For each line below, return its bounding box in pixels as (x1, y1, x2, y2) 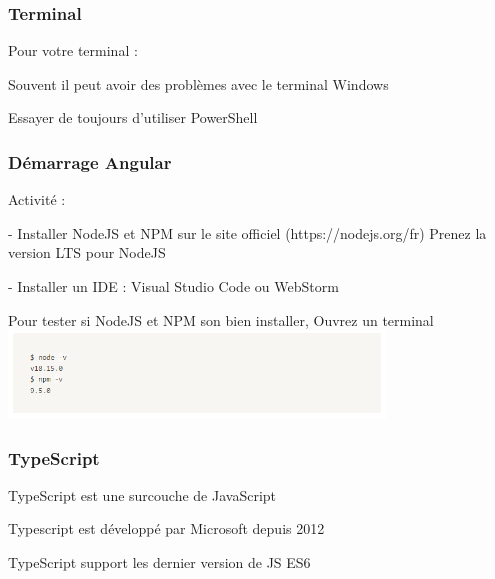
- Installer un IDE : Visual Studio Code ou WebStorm (8, 276, 339, 296)
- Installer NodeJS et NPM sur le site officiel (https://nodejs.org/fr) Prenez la (8, 222, 487, 243)
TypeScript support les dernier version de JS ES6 (8, 551, 311, 572)
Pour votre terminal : (8, 40, 138, 61)
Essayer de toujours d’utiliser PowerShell (8, 107, 258, 128)
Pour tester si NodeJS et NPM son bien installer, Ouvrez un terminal (8, 309, 434, 330)
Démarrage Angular (8, 149, 172, 174)
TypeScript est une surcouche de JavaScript (8, 484, 277, 505)
